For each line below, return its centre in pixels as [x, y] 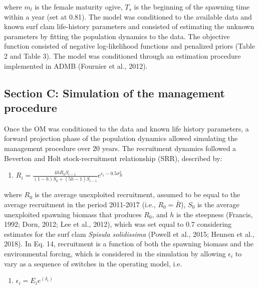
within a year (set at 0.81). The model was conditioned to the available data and [128, 16]
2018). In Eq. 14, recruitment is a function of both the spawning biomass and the [129, 244]
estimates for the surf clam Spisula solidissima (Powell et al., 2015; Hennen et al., [129, 234]
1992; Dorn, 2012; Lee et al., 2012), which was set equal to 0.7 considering [118, 224]
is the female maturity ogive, [79, 7]
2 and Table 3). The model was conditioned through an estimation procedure [122, 55]
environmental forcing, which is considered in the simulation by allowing [115, 253]
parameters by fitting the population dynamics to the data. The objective [117, 36]
